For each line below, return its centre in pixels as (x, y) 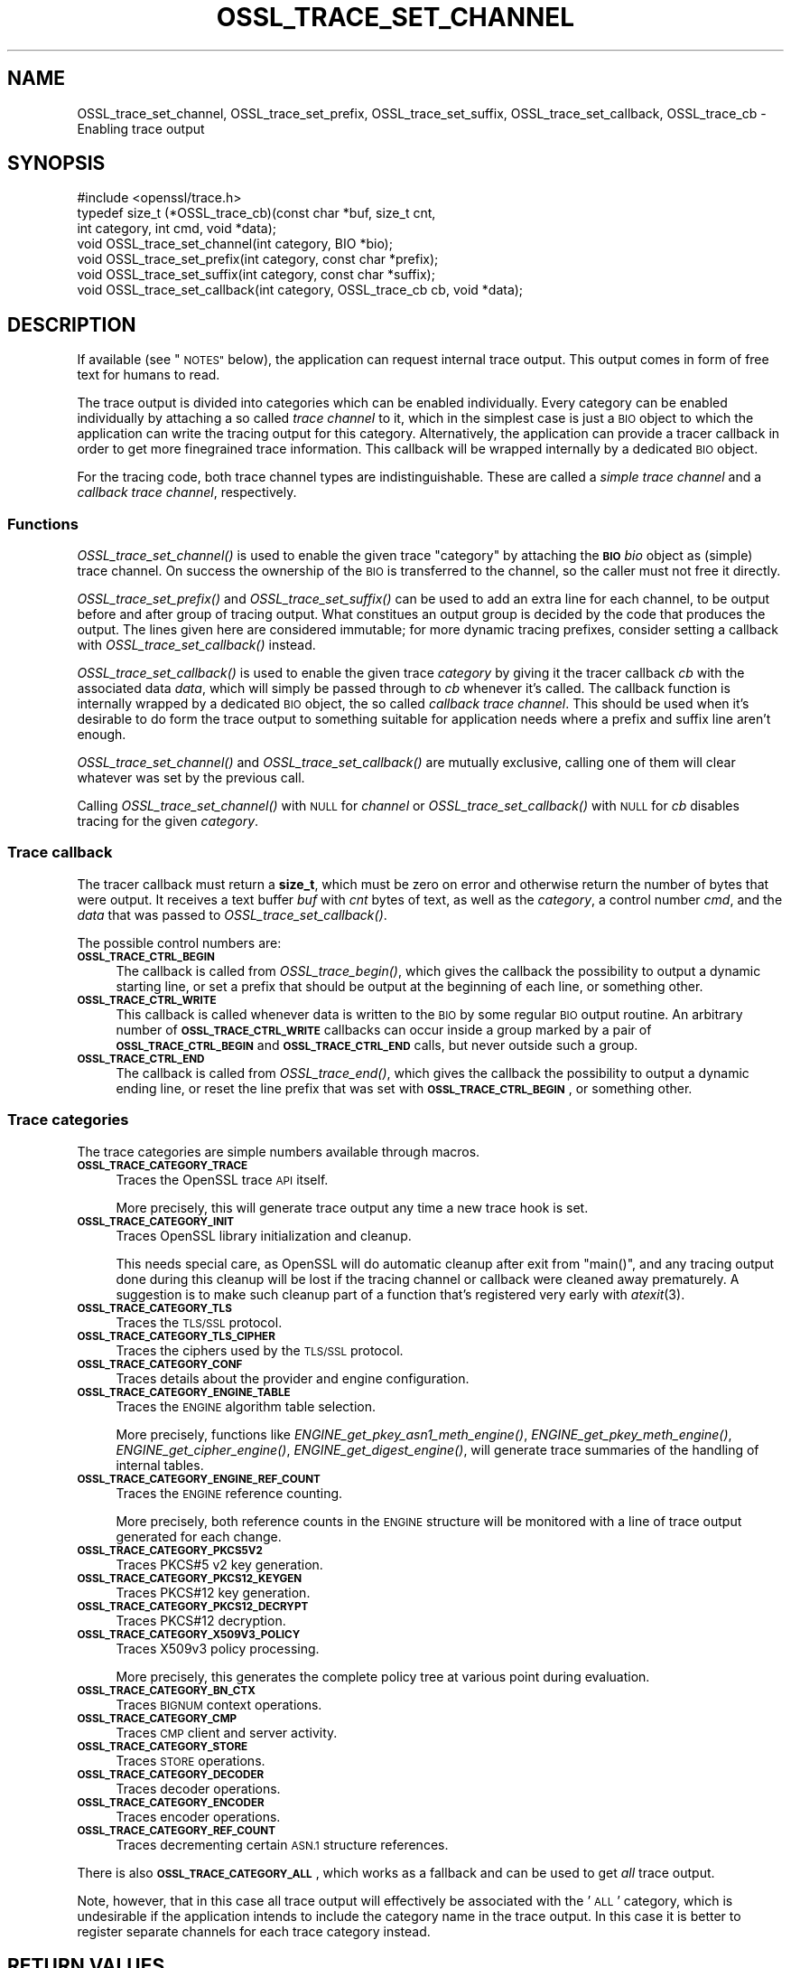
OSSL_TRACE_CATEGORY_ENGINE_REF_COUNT (199, 1479)
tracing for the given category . (168, 821)
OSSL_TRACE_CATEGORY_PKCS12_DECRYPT (193, 1606)
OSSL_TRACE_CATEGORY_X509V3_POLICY (189, 1634)
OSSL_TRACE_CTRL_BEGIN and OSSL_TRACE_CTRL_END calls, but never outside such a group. (377, 1045)
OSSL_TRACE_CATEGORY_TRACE (163, 1165)
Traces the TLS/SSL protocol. (199, 1322)
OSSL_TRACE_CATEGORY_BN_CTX (166, 1690)
